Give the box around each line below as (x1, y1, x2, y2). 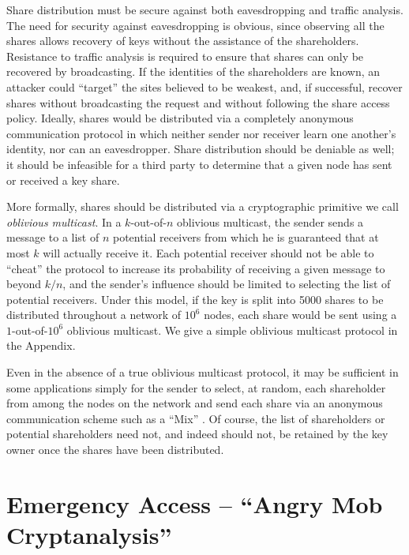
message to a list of (6, 229, 99, 246)
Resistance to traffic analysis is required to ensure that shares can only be (6, 47, 364, 64)
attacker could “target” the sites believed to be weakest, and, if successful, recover (6, 78, 403, 95)
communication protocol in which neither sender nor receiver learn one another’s (6, 125, 396, 141)
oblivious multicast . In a (6, 213, 122, 230)
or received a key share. (6, 171, 120, 188)
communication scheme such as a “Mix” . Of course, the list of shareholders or (6, 410, 385, 426)
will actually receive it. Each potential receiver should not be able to (43, 244, 374, 261)
